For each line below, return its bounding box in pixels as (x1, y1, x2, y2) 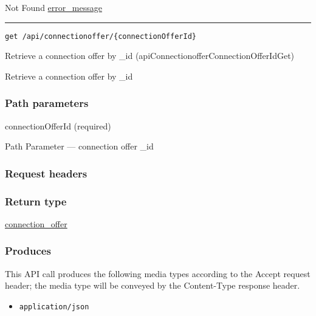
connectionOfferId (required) (5, 119, 111, 132)
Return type (5, 193, 67, 208)
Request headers (5, 165, 88, 180)
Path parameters (5, 95, 89, 111)
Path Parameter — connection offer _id (5, 140, 154, 153)
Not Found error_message (5, 1, 102, 13)
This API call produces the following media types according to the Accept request (5, 267, 311, 280)
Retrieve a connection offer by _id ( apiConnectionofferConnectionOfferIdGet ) (5, 49, 295, 62)
